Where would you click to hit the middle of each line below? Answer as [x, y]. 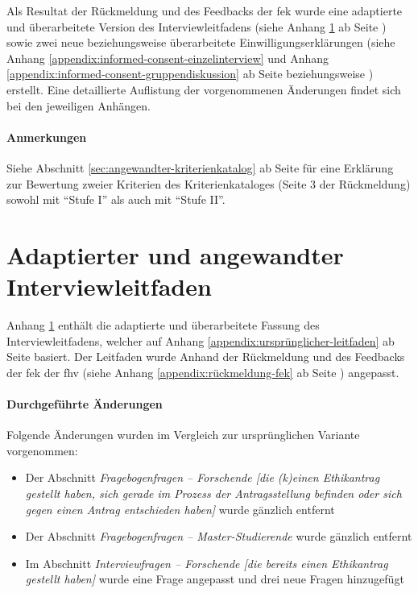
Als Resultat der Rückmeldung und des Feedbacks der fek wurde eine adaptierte [205, 10]
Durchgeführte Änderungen [85, 404]
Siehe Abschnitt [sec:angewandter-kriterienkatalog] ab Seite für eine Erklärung [200, 167]
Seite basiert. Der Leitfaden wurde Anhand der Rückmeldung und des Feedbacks [206, 357]
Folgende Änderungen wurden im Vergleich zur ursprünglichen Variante [183, 435]
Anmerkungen [47, 137]
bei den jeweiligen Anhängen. [79, 105]
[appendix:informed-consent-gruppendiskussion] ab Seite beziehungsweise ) [190, 74]
